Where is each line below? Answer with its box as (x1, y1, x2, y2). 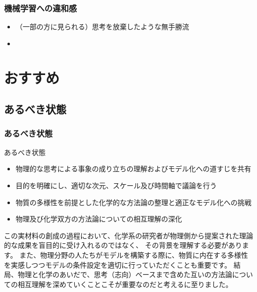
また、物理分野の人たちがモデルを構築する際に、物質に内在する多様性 (19, 249, 248, 260)
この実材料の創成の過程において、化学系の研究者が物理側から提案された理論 (4, 230, 253, 240)
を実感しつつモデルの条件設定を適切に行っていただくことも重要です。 (4, 259, 232, 270)
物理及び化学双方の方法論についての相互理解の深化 (15, 214, 182, 224)
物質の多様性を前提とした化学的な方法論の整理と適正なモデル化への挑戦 (15, 197, 252, 207)
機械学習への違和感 (4, 1, 77, 14)
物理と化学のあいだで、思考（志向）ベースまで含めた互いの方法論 (17, 269, 232, 280)
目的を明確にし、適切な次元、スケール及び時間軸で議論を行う (15, 180, 217, 190)
